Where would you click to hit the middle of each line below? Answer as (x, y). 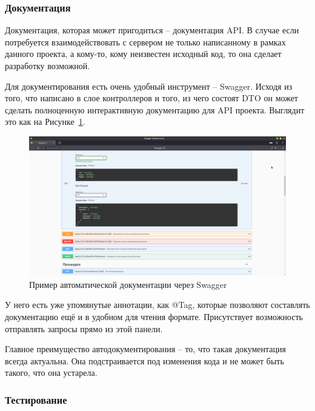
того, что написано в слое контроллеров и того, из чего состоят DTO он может (151, 98)
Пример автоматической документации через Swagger (128, 284)
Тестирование (36, 399)
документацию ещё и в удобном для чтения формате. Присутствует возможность (154, 316)
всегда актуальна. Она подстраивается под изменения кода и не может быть (144, 360)
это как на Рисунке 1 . (45, 122)
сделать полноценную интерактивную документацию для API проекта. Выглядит (155, 109)
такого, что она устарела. (51, 373)
